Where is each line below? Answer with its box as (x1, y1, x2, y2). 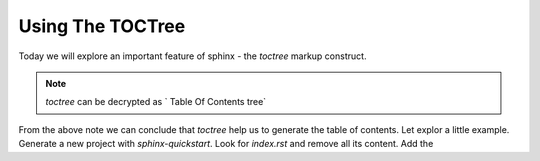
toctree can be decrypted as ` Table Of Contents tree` (45, 96, 267, 108)
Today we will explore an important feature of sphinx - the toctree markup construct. (18, 50, 367, 62)
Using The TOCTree (18, 15, 186, 37)
